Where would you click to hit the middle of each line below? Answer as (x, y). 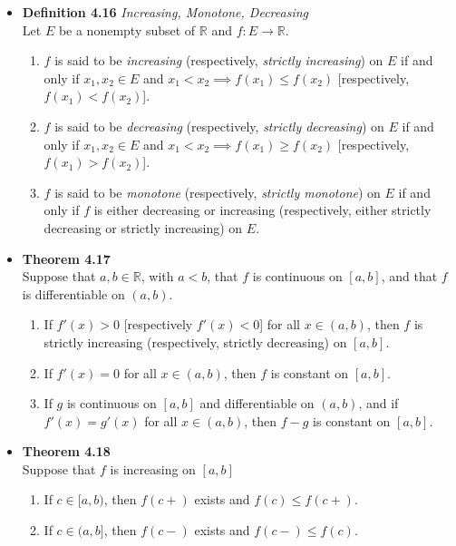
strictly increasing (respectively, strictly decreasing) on (195, 341)
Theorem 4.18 (66, 451)
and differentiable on (257, 403)
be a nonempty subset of (127, 29)
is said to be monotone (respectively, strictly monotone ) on (218, 192)
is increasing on (153, 468)
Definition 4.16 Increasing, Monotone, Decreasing (165, 12)
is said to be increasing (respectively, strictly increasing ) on (219, 60)
